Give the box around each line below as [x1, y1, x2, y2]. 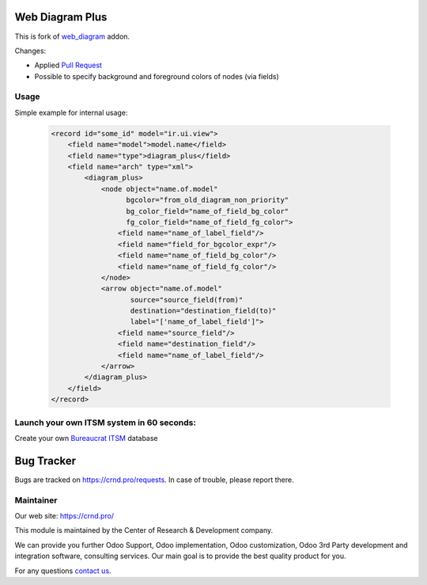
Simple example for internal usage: [14, 108, 128, 117]
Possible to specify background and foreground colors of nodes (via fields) [34, 71, 280, 81]
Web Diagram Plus [14, 10, 108, 24]
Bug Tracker [14, 454, 77, 467]
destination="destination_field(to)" [130, 306, 277, 316]
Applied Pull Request [34, 60, 103, 70]
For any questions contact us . [14, 566, 111, 576]
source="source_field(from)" [130, 295, 244, 304]
